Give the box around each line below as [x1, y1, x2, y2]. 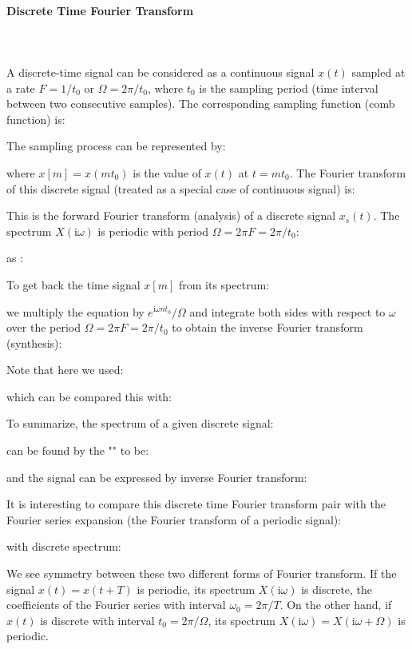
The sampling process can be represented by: [6, 137, 226, 154]
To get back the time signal [6, 276, 141, 293]
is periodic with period [97, 222, 209, 239]
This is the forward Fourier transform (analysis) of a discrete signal [6, 207, 336, 224]
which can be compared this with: [6, 388, 172, 404]
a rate [6, 79, 35, 96]
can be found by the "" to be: [6, 442, 149, 459]
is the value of [133, 164, 201, 181]
